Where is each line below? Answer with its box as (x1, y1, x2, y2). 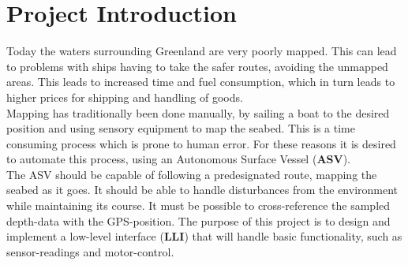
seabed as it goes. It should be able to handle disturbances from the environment (6, 181, 399, 198)
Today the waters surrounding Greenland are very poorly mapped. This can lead (6, 43, 397, 59)
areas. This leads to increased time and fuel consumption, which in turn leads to (6, 73, 395, 90)
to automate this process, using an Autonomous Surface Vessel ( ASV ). (6, 151, 350, 167)
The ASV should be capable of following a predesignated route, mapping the (6, 166, 377, 182)
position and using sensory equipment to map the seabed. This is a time (6, 120, 355, 136)
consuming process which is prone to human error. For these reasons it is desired (6, 135, 396, 151)
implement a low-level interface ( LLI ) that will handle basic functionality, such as (6, 228, 402, 244)
